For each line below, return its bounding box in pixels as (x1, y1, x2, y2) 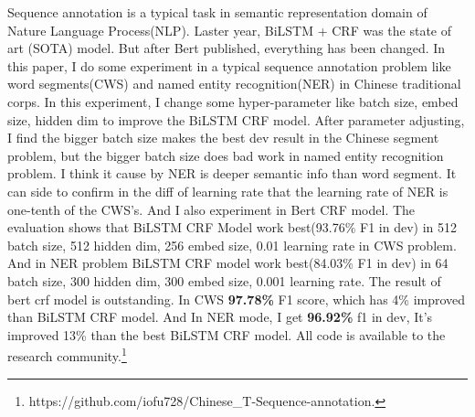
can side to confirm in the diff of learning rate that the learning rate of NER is (7, 181, 449, 200)
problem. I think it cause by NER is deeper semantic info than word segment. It (7, 164, 457, 183)
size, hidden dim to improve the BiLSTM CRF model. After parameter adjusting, (7, 110, 465, 129)
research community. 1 (7, 344, 127, 365)
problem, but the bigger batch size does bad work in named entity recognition (7, 145, 444, 165)
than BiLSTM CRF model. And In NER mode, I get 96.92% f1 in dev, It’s (7, 307, 433, 326)
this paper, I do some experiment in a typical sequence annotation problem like (7, 56, 451, 75)
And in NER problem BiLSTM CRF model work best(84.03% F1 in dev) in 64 (7, 253, 449, 273)
